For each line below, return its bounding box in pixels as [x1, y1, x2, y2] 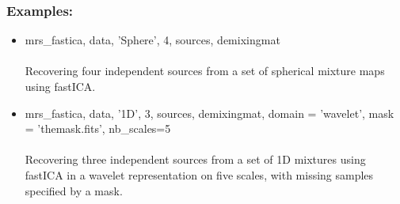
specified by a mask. [25, 182, 123, 198]
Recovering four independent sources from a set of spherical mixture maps [25, 62, 385, 79]
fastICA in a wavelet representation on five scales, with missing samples [25, 166, 374, 183]
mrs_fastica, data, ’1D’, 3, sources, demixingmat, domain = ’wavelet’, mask [25, 104, 394, 121]
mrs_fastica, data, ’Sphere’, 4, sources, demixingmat [25, 32, 280, 48]
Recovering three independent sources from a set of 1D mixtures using [25, 151, 366, 168]
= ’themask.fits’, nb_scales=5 [25, 120, 171, 137]
